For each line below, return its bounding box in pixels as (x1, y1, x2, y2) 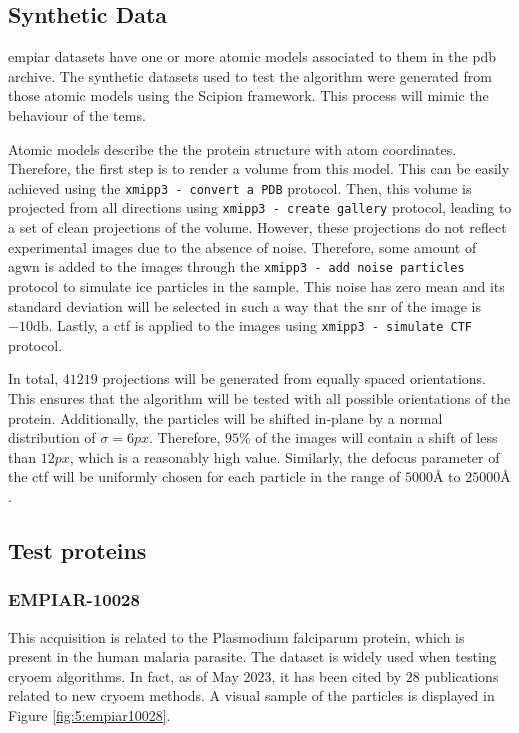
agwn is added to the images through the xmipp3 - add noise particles (8, 256, 465, 277)
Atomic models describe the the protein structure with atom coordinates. (8, 138, 457, 159)
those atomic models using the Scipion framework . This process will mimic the (8, 85, 489, 106)
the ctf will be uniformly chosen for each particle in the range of (8, 466, 401, 487)
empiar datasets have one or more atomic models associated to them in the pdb (8, 46, 497, 67)
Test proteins (8, 534, 147, 565)
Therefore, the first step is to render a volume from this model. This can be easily (8, 158, 510, 179)
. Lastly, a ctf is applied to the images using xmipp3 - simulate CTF (48, 315, 472, 336)
